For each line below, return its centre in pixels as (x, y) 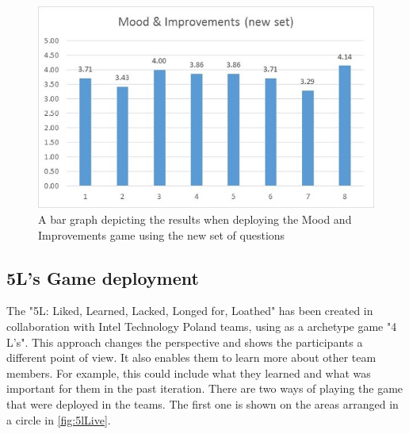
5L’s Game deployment (103, 277)
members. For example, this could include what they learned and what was (189, 373)
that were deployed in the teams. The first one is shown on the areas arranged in (203, 403)
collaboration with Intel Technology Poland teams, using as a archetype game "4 (202, 326)
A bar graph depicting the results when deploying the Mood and (195, 219)
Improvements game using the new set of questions (162, 234)
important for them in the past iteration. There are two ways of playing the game (205, 388)
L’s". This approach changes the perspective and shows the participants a (185, 342)
